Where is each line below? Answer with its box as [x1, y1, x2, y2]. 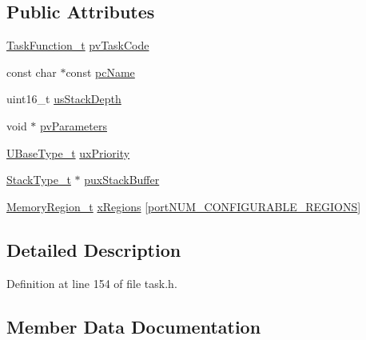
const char [6, 63, 57, 80]
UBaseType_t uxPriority [6, 144, 130, 161]
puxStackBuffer [84, 171, 160, 188]
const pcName [66, 63, 135, 80]
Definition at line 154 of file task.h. [6, 274, 177, 291]
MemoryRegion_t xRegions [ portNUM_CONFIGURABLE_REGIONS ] [6, 198, 361, 214]
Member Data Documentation [6, 314, 261, 338]
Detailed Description [6, 237, 181, 262]
